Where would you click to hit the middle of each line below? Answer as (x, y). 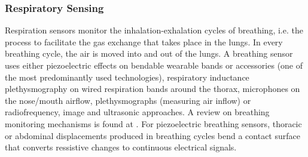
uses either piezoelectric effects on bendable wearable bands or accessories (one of (154, 65)
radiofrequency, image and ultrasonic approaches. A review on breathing (137, 112)
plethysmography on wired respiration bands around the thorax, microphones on (153, 89)
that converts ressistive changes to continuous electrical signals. (121, 147)
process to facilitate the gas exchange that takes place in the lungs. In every (144, 41)
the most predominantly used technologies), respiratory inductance (127, 77)
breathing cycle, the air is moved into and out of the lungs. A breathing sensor (149, 53)
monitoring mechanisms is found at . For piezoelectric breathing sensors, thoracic (153, 123)
